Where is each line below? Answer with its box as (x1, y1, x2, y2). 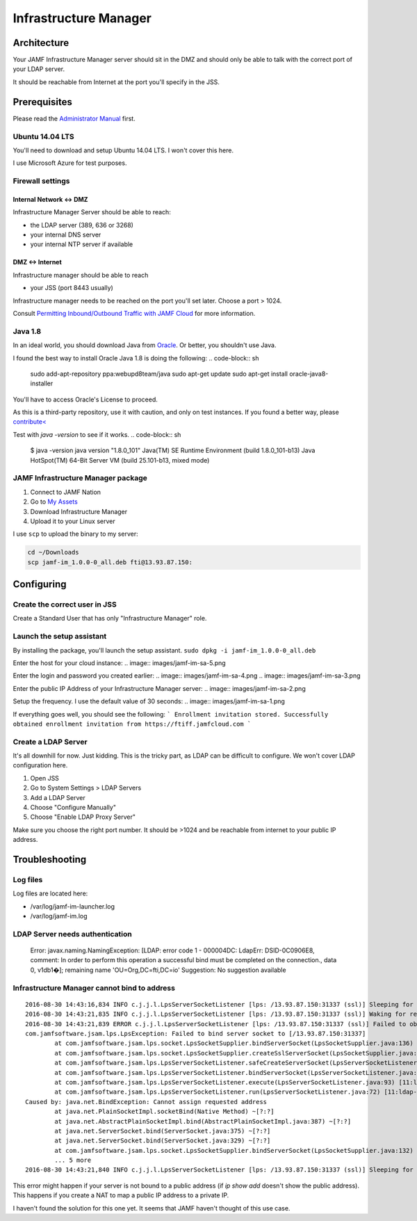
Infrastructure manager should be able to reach (13, 271, 149, 279)
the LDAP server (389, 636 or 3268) (30, 221, 133, 229)
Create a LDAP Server (13, 737, 88, 747)
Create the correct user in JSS (13, 600, 117, 609)
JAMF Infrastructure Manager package (13, 473, 147, 483)
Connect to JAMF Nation (30, 488, 101, 496)
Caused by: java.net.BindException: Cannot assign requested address (25, 1098, 268, 1106)
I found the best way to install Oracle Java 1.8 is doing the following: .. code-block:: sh (13, 353, 259, 362)
